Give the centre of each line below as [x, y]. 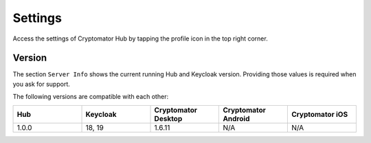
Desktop [168, 118]
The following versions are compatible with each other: [90, 97]
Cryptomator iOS [319, 114]
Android [236, 118]
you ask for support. [41, 84]
